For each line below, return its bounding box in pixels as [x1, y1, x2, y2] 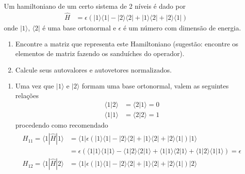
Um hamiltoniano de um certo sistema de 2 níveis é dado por [4, 1, 186, 11]
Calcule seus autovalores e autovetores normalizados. [15, 64, 172, 74]
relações [15, 90, 39, 100]
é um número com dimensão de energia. [123, 22, 241, 32]
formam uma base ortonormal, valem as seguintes [82, 81, 229, 91]
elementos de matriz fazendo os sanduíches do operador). [15, 48, 184, 58]
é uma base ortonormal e [42, 22, 116, 32]
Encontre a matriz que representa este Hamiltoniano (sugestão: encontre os [15, 39, 239, 49]
